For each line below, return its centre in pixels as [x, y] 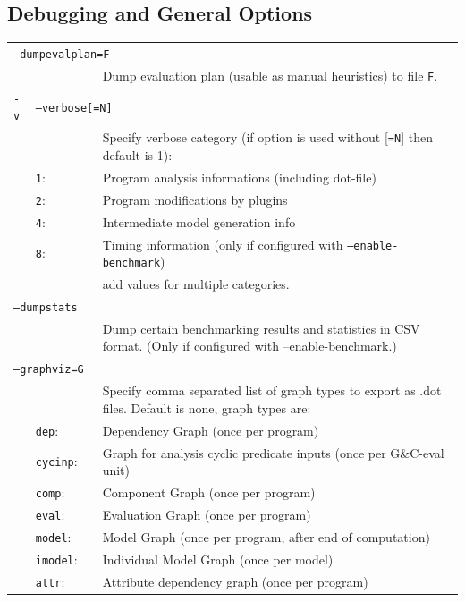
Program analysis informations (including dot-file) [239, 177]
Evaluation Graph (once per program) [207, 514]
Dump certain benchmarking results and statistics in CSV [261, 328]
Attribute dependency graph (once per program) [235, 581]
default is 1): [137, 154]
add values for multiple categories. [196, 284]
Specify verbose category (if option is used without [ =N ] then [267, 137]
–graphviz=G [49, 370]
